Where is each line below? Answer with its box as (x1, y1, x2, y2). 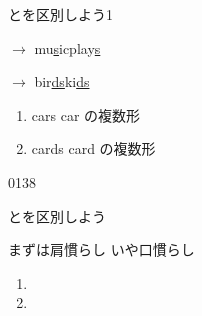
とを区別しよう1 (8, 4, 113, 24)
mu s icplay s (34, 37, 101, 58)
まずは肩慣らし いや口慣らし (8, 239, 195, 260)
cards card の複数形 (31, 138, 156, 159)
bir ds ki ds (34, 71, 90, 92)
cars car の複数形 (31, 104, 141, 125)
